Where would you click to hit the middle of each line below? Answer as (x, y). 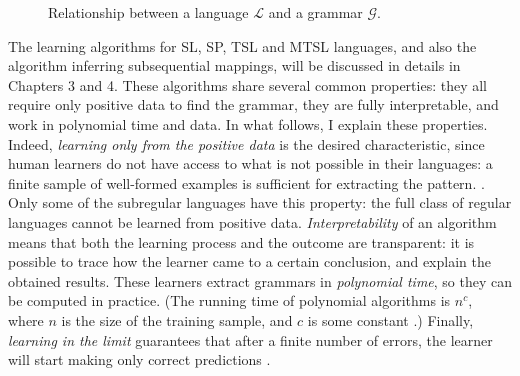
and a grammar (315, 12)
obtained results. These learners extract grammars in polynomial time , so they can (260, 280)
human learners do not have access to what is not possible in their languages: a (250, 163)
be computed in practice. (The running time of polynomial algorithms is (229, 300)
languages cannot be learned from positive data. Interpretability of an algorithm (252, 221)
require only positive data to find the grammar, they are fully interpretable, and (253, 104)
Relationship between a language (148, 12)
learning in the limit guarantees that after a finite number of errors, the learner (250, 339)
